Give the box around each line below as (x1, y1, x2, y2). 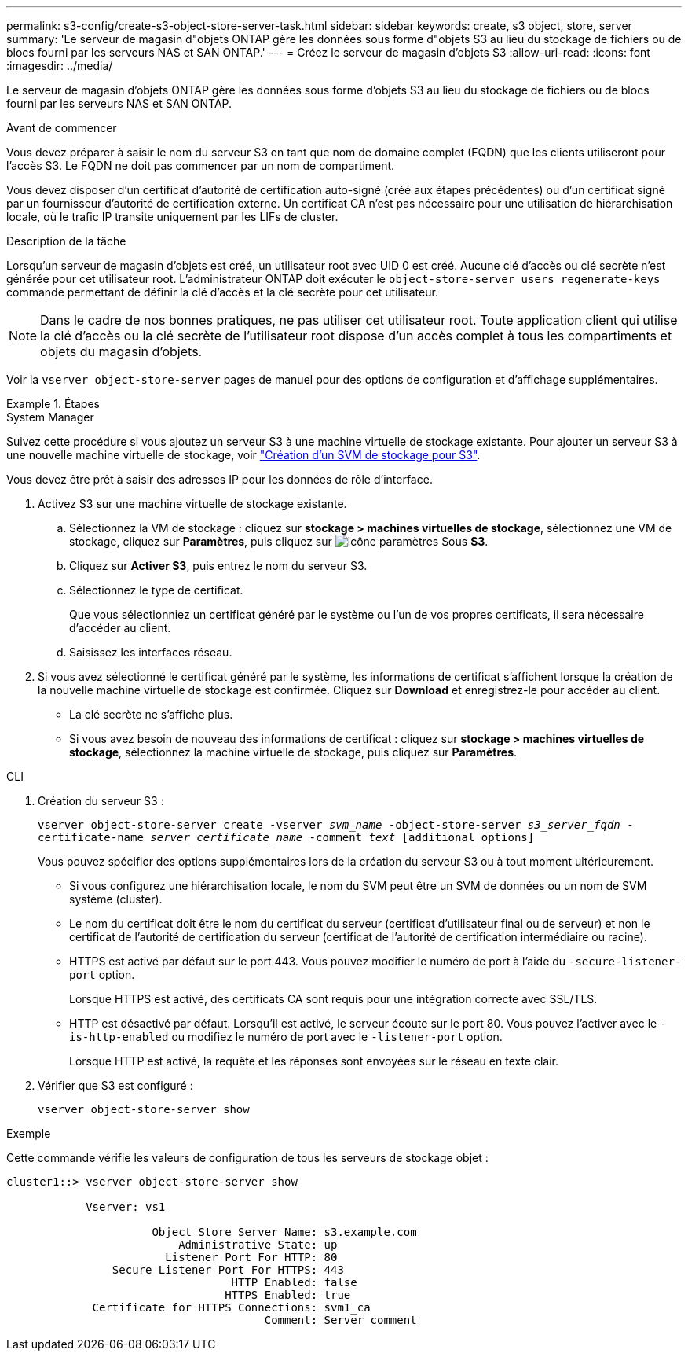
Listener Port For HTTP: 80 (165, 1251, 338, 1263)
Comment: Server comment (264, 1314, 417, 1326)
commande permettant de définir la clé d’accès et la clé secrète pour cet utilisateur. (6, 285, 438, 299)
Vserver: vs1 (86, 1201, 166, 1213)
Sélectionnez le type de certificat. (69, 583, 243, 597)
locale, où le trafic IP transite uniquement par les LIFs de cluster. (6, 210, 339, 223)
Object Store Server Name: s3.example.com (152, 1226, 417, 1238)
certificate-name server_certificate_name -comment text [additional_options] (38, 831, 535, 844)
